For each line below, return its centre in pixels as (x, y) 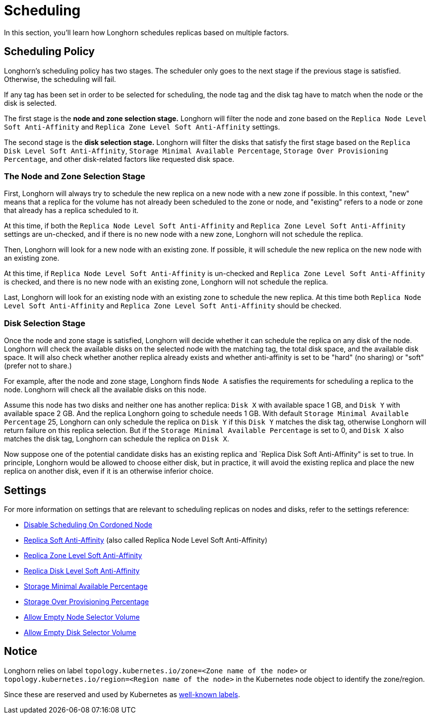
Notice (21, 651)
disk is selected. (31, 103)
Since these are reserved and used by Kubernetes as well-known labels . (122, 694)
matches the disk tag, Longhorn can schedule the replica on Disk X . (117, 439)
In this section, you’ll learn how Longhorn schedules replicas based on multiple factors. (147, 32)
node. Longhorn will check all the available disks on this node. (105, 390)
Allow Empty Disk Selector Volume (80, 632)
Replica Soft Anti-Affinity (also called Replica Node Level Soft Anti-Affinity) (146, 540)
